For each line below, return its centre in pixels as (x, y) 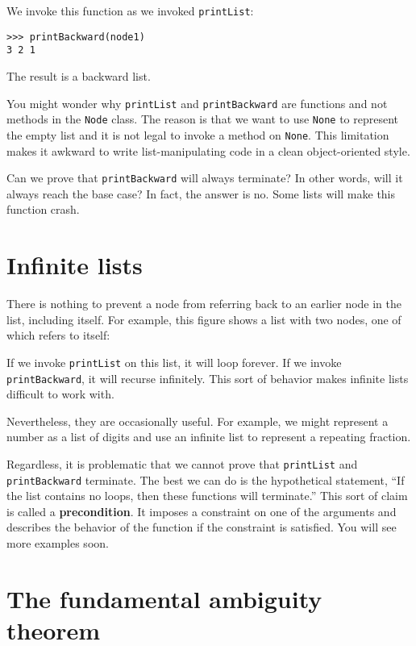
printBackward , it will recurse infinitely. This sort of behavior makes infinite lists (208, 378)
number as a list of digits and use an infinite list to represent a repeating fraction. (209, 437)
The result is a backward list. (79, 75)
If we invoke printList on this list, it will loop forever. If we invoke (174, 362)
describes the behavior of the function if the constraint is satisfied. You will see (202, 527)
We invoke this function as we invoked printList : (130, 10)
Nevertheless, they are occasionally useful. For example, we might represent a (198, 421)
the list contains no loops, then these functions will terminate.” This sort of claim (207, 496)
